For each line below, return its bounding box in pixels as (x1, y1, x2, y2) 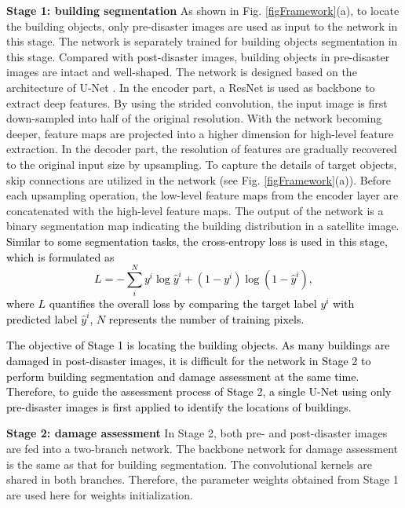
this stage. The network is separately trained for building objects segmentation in (6, 33, 398, 49)
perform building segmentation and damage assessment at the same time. (6, 367, 359, 384)
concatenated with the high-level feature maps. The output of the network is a (6, 202, 384, 218)
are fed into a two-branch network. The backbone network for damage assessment (6, 440, 398, 456)
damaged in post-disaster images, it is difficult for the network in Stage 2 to (6, 353, 371, 368)
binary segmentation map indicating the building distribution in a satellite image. (6, 217, 400, 234)
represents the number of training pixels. (108, 310, 305, 327)
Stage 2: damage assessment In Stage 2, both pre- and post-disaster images (6, 425, 388, 441)
